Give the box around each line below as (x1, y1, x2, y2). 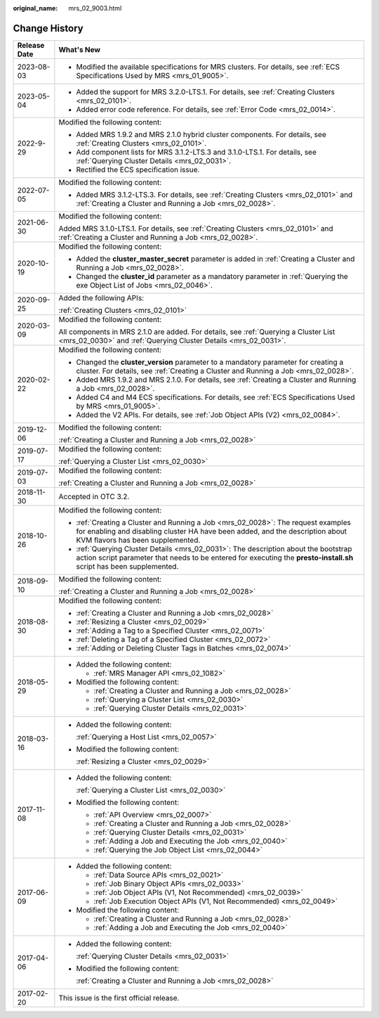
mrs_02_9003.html (68, 4, 122, 12)
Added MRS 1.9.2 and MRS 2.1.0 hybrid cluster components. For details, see (76, 129, 326, 139)
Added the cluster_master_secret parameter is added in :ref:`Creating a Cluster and (76, 254, 355, 264)
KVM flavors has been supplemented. (76, 535, 201, 545)
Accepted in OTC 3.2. (58, 491, 130, 501)
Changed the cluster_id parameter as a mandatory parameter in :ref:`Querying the (76, 271, 349, 281)
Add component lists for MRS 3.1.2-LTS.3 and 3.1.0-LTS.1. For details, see (76, 147, 317, 157)
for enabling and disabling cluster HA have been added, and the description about (76, 526, 347, 536)
